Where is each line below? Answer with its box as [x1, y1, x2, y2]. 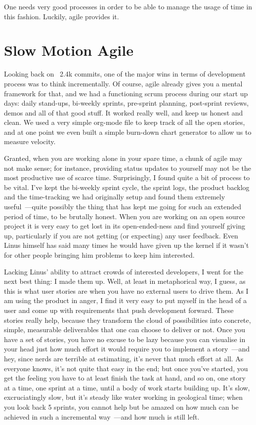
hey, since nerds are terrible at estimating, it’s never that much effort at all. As [4, 353, 244, 363]
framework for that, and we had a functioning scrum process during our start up [4, 88, 248, 98]
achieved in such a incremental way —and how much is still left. [4, 411, 200, 422]
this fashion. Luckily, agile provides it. [4, 11, 119, 21]
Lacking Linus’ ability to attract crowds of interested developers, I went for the [4, 266, 244, 276]
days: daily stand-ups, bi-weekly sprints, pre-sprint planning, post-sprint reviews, [4, 98, 249, 108]
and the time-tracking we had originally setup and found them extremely [4, 192, 225, 202]
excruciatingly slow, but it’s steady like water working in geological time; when [4, 392, 243, 402]
